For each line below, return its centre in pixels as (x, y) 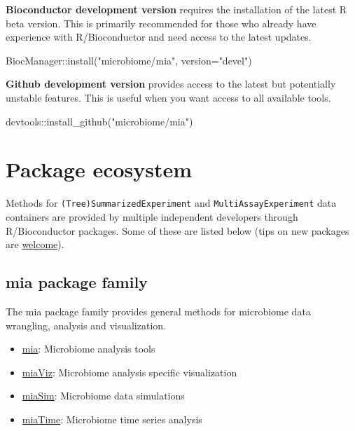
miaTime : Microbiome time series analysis (112, 419)
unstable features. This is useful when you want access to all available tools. (168, 97)
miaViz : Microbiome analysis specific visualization (130, 372)
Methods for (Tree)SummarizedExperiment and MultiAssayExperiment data (171, 203)
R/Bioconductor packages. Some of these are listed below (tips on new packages (177, 230)
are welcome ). (35, 244)
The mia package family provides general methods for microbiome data (158, 311)
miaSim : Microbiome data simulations (103, 396)
